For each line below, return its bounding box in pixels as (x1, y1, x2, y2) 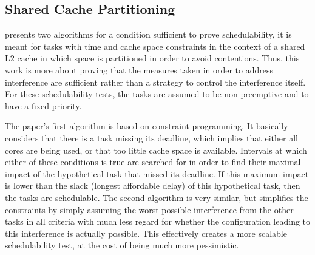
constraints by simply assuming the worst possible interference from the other (5, 203, 294, 216)
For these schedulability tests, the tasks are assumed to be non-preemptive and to (5, 87, 309, 100)
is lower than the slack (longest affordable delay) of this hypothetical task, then (5, 179, 300, 192)
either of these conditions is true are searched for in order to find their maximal (5, 155, 301, 168)
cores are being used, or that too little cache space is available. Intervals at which (5, 143, 307, 156)
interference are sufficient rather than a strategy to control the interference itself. (5, 75, 306, 88)
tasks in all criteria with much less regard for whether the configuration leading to (5, 215, 311, 228)
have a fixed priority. (5, 99, 82, 112)
